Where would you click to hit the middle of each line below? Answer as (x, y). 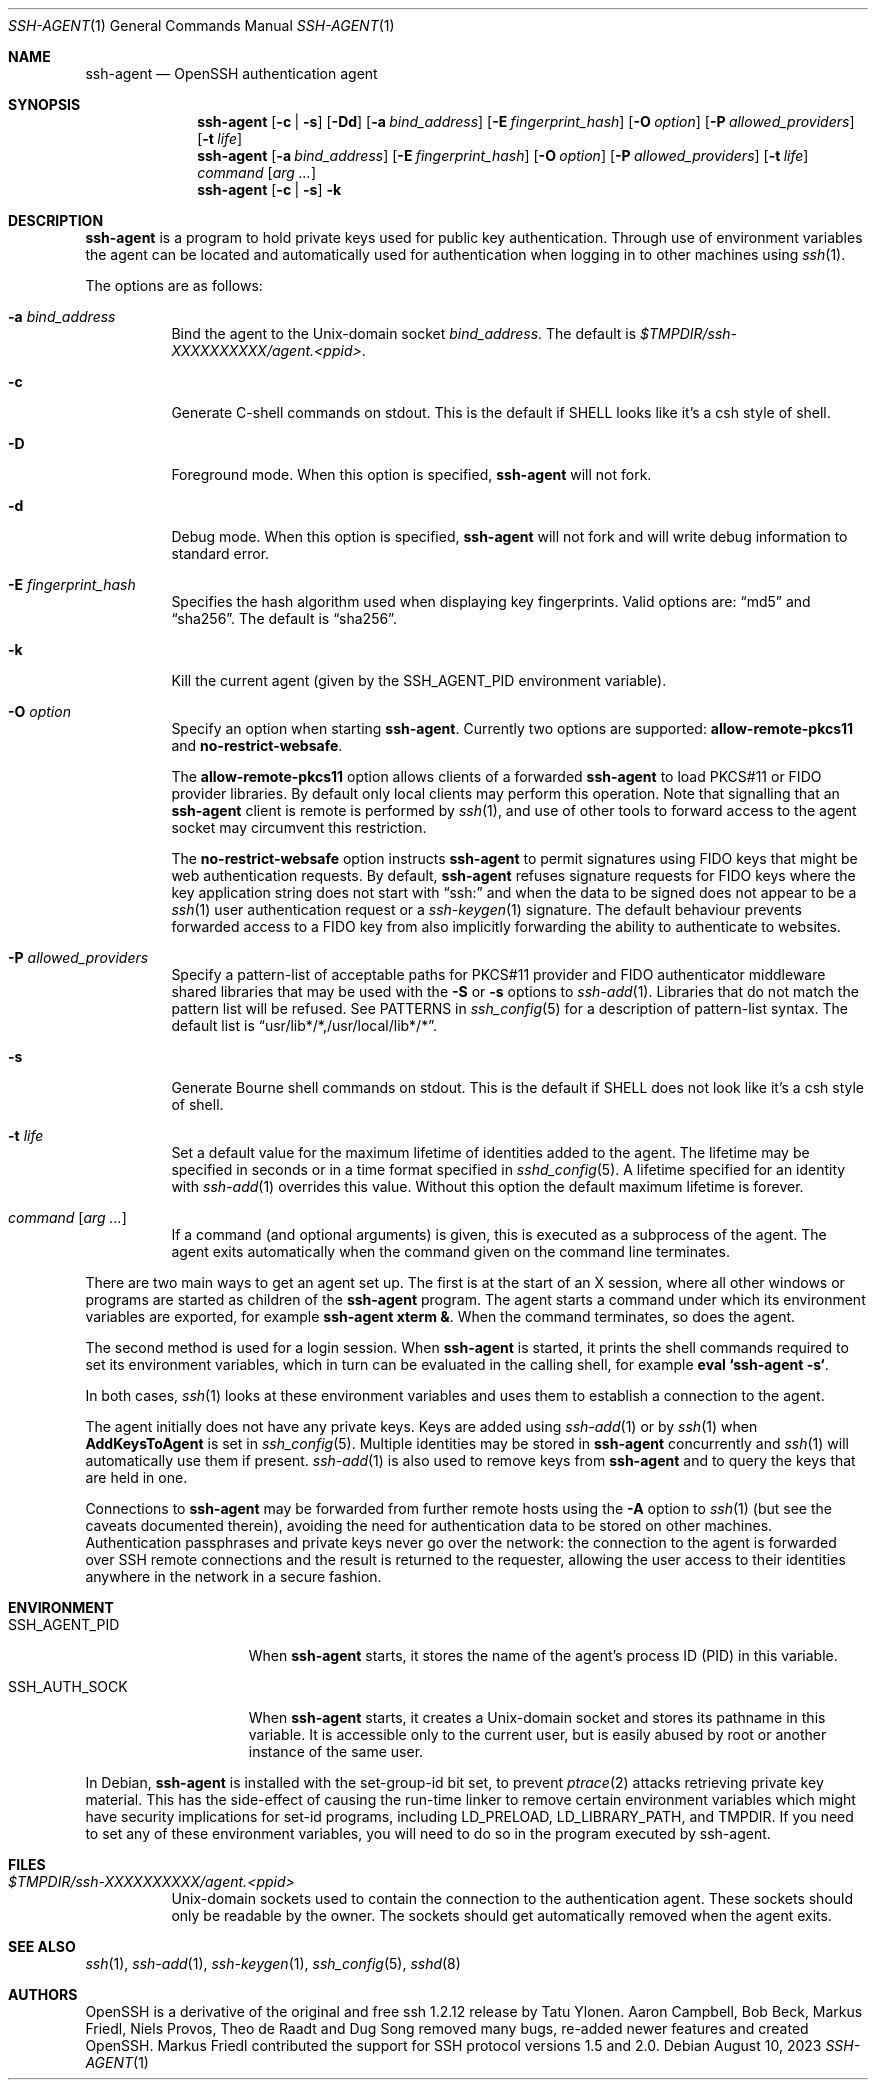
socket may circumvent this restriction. (299, 827)
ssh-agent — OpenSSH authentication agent (231, 73)
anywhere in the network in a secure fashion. (233, 1576)
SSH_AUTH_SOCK (68, 1686)
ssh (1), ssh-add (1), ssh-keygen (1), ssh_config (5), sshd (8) (273, 1963)
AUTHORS (43, 1994)
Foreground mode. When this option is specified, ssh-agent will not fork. (411, 474)
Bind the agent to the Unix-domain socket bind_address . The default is (404, 333)
